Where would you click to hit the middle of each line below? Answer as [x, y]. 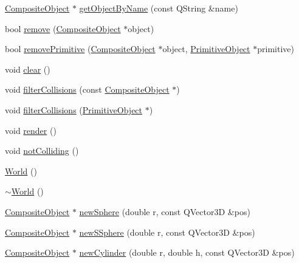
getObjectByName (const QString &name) [159, 8]
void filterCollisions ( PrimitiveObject [74, 109]
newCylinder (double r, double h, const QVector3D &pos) [187, 252]
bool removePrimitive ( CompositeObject [80, 49]
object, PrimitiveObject [206, 49]
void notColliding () [42, 151]
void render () [31, 130]
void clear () [28, 69]
